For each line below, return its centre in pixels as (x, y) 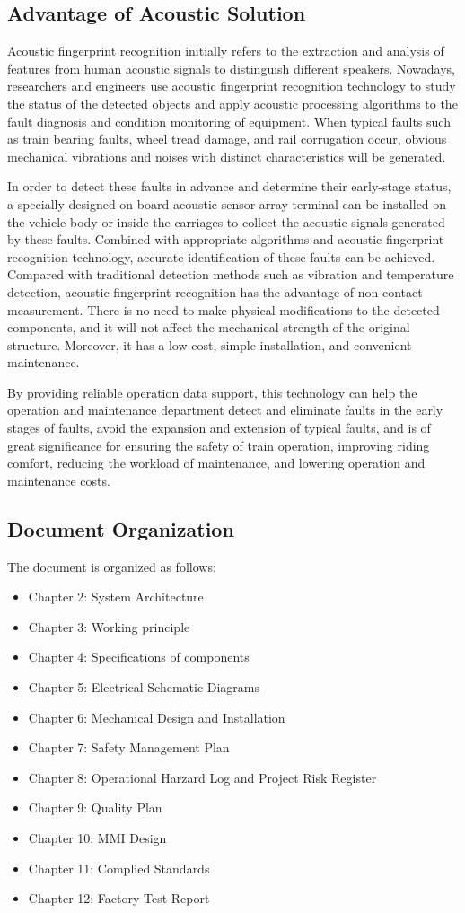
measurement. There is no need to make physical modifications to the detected (224, 309)
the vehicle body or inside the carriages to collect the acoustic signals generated (226, 221)
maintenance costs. (59, 480)
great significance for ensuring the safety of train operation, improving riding (219, 445)
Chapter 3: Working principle (109, 626)
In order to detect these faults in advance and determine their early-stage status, (229, 186)
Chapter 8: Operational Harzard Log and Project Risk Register (202, 777)
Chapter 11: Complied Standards (119, 868)
